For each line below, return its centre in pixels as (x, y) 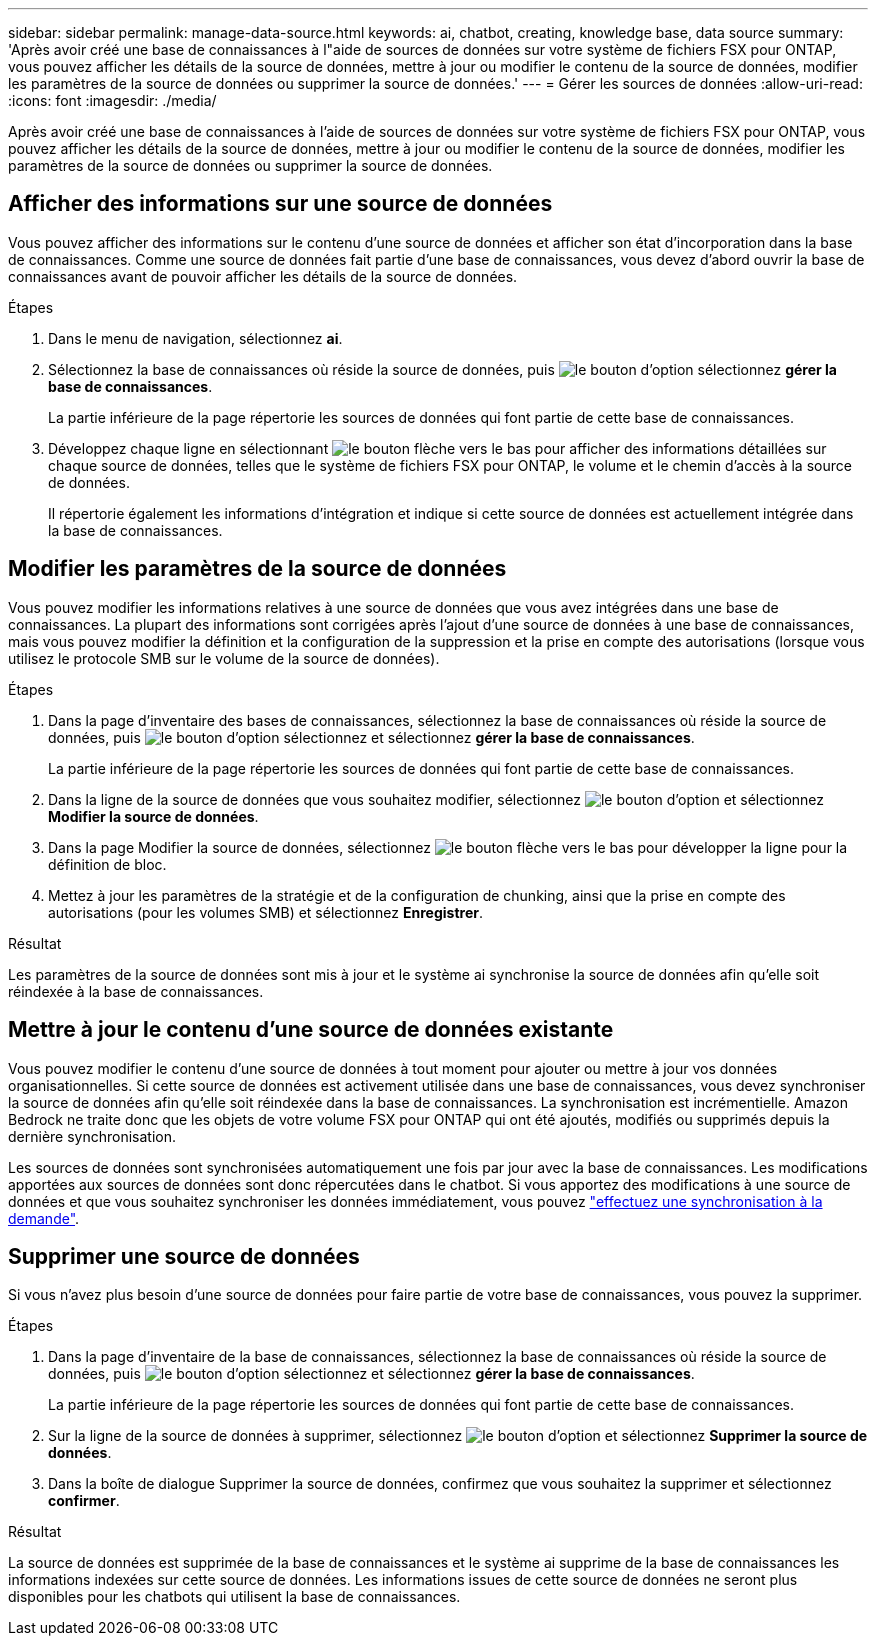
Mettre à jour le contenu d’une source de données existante (311, 1030)
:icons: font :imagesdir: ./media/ (112, 100)
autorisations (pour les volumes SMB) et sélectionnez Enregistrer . (265, 912)
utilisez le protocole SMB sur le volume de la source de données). (224, 658)
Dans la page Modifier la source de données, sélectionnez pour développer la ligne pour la (448, 847)
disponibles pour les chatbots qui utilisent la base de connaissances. (234, 1597)
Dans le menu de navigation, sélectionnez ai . (195, 338)
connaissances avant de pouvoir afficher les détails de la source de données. (263, 276)
